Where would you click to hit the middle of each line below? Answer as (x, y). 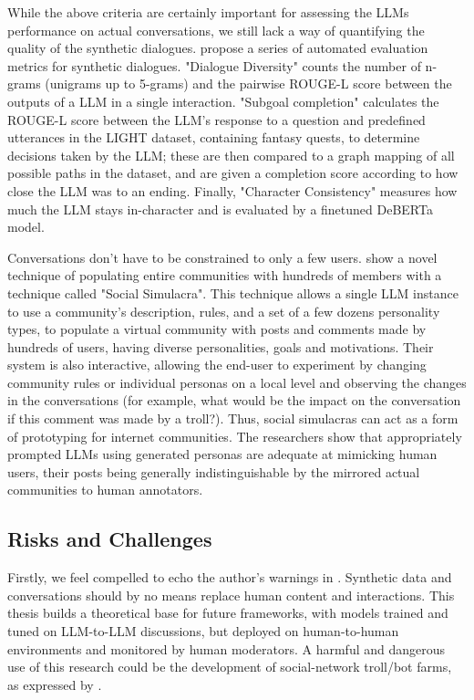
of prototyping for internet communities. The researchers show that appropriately (235, 436)
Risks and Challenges (110, 539)
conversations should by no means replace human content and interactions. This (231, 595)
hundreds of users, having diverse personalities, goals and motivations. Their (221, 346)
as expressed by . (55, 684)
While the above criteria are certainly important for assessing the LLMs (208, 12)
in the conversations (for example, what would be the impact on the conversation (234, 400)
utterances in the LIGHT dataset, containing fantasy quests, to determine (214, 137)
